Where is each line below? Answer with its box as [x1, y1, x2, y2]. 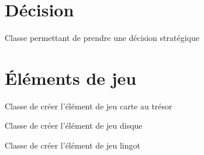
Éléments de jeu [5, 66, 137, 89]
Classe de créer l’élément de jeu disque [5, 119, 143, 132]
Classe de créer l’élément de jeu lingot [5, 139, 140, 151]
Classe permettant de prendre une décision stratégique [5, 32, 199, 44]
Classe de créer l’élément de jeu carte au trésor [5, 99, 172, 112]
